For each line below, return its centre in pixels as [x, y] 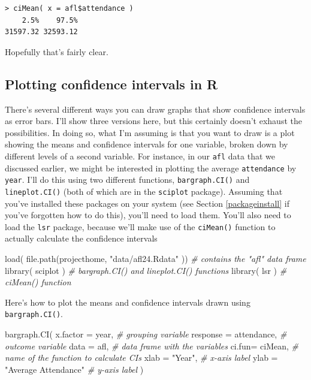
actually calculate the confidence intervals [81, 238]
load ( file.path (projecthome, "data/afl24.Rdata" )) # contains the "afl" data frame [155, 259]
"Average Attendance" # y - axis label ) [74, 369]
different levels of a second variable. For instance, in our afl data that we [140, 156]
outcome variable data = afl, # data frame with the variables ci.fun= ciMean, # [152, 346]
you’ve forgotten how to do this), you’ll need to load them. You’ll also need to [148, 215]
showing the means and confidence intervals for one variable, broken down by [147, 144]
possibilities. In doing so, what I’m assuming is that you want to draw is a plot [150, 132]
